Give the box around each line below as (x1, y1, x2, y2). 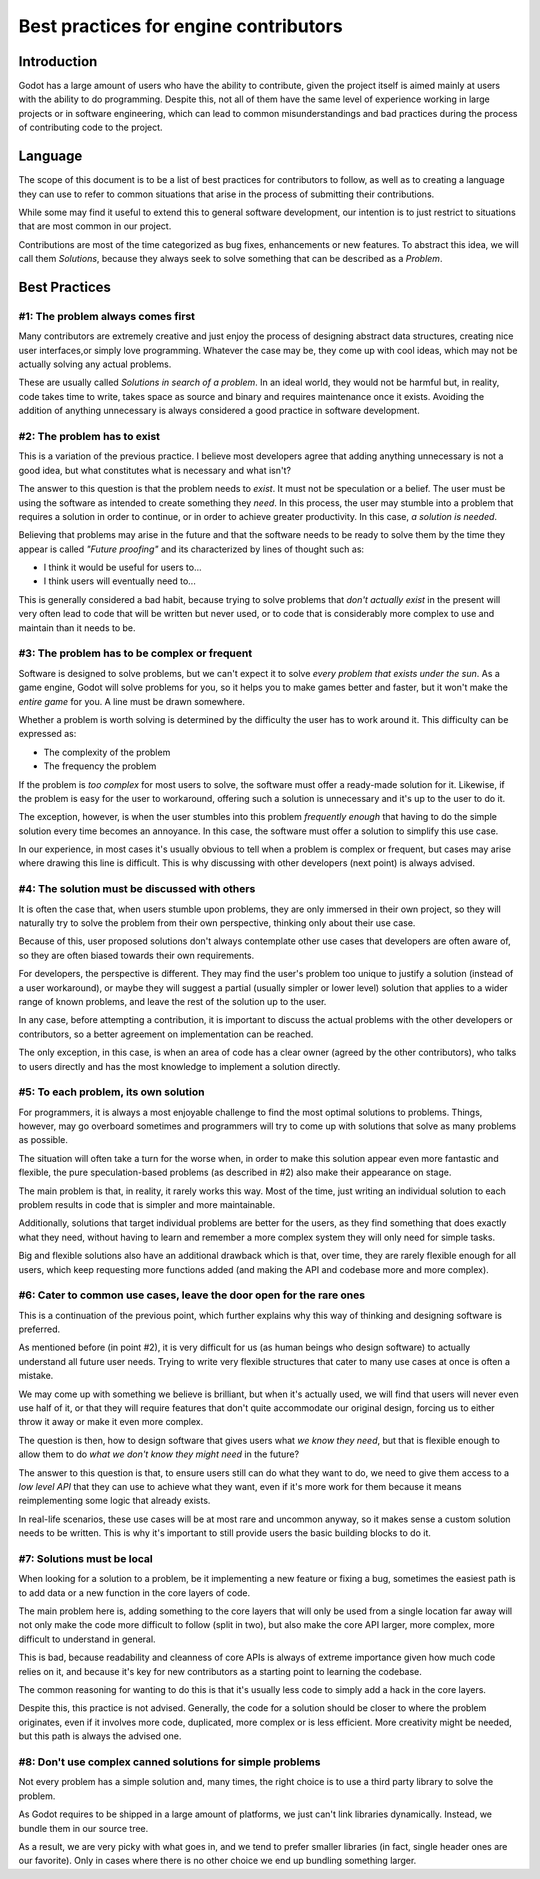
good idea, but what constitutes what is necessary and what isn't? (18, 464, 292, 476)
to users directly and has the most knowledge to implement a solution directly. (18, 1060, 341, 1072)
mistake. (18, 1370, 54, 1382)
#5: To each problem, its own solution (18, 1085, 205, 1099)
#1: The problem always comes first (18, 309, 195, 323)
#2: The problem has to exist (18, 429, 160, 443)
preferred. (18, 1323, 61, 1335)
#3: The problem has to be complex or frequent (18, 646, 253, 660)
